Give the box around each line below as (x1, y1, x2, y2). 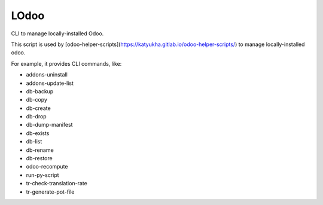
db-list (26, 138, 42, 145)
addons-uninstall (26, 71, 68, 78)
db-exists (26, 129, 50, 137)
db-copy (26, 96, 48, 103)
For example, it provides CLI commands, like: (11, 60, 122, 67)
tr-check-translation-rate (26, 180, 88, 187)
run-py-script (26, 171, 59, 179)
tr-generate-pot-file (26, 188, 75, 195)
